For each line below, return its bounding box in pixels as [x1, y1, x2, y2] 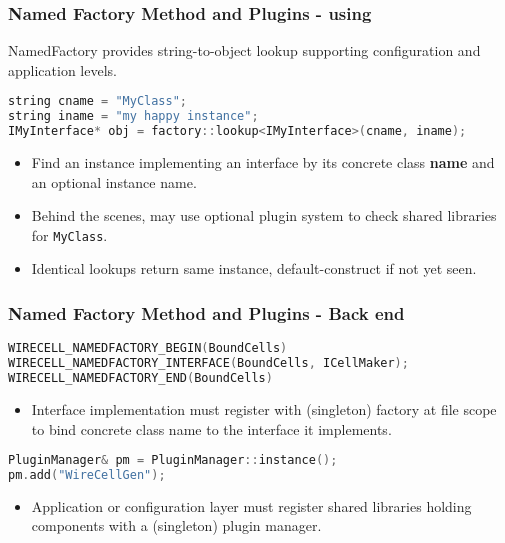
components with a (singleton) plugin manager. [31, 515, 322, 536]
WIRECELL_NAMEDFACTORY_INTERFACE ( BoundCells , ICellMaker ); [8, 356, 409, 371]
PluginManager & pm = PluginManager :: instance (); [8, 453, 338, 468]
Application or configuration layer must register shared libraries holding [31, 495, 472, 516]
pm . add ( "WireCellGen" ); [8, 467, 166, 482]
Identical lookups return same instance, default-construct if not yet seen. [31, 258, 477, 279]
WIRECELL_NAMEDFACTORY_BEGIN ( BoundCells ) [8, 341, 288, 356]
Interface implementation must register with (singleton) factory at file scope [31, 398, 497, 419]
